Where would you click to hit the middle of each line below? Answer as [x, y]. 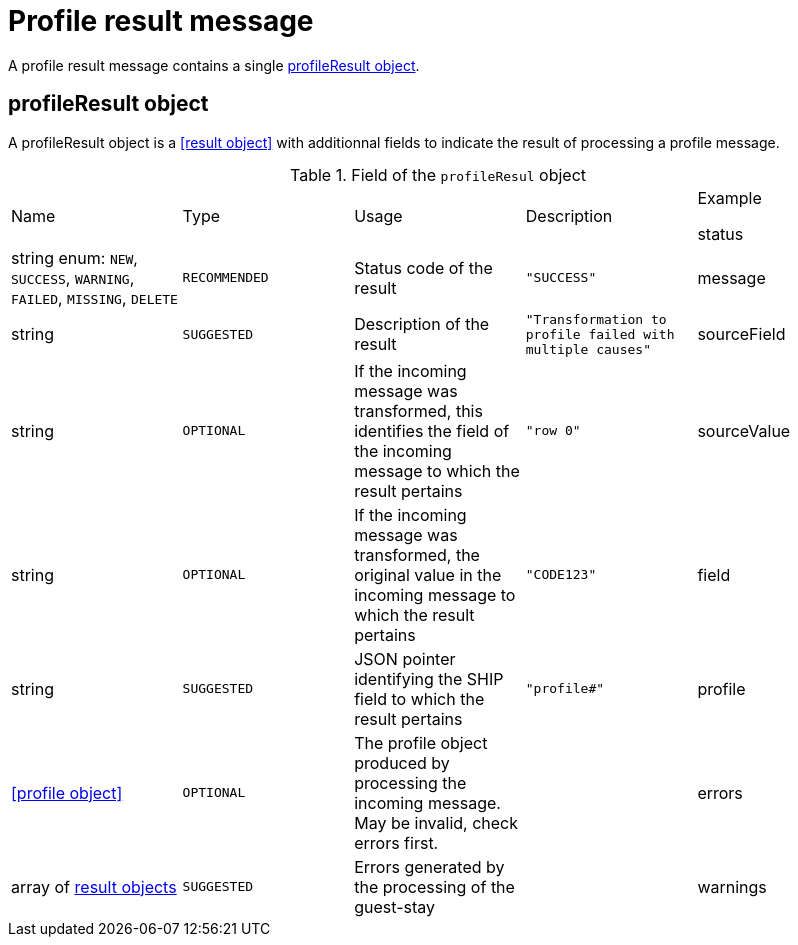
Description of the [422, 324]
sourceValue [744, 430]
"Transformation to [596, 319]
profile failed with [600, 334]
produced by [402, 762]
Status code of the [423, 267]
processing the [410, 782]
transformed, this [418, 410]
